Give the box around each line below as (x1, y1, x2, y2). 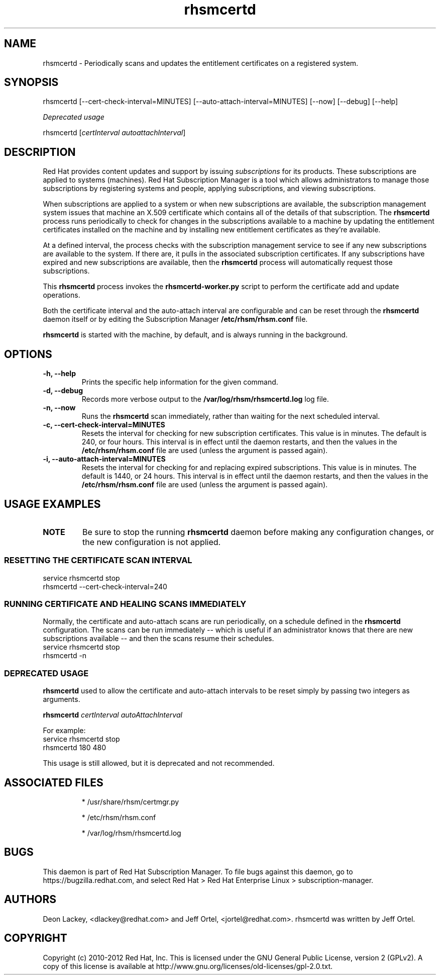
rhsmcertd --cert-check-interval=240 (43, 582, 167, 591)
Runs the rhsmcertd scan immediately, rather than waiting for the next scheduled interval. (81, 412, 380, 421)
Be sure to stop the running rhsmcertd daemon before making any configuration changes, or (82, 526, 434, 537)
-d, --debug (43, 386, 83, 395)
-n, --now (43, 403, 76, 412)
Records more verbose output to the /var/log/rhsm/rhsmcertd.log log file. (81, 395, 329, 404)
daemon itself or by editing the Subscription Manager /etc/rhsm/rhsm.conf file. (43, 315, 308, 324)
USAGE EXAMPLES (4, 497, 101, 510)
